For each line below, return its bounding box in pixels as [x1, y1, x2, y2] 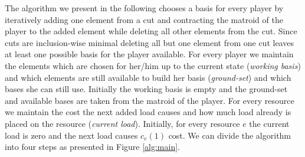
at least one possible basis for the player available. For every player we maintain [5, 48, 294, 60]
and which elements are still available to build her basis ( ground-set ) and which [5, 71, 291, 83]
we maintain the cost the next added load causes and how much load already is [5, 106, 291, 118]
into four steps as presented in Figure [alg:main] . [5, 140, 180, 153]
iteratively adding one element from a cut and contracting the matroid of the [5, 13, 283, 25]
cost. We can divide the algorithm [168, 129, 291, 141]
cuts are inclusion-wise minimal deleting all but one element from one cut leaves [5, 36, 294, 48]
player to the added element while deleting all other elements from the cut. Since [5, 25, 297, 37]
